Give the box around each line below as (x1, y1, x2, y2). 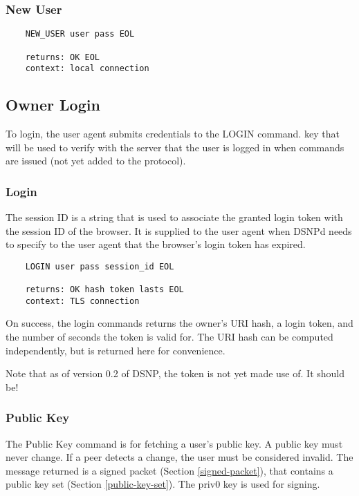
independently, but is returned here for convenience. (6, 343, 225, 357)
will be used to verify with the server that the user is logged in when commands (6, 140, 344, 154)
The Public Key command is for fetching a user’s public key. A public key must (6, 436, 343, 450)
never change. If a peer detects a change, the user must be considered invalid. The (6, 450, 353, 464)
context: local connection (25, 64, 149, 74)
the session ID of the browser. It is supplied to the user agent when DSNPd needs (6, 223, 352, 238)
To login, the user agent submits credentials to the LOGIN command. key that (6, 126, 340, 141)
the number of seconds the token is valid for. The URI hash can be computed (6, 330, 333, 344)
